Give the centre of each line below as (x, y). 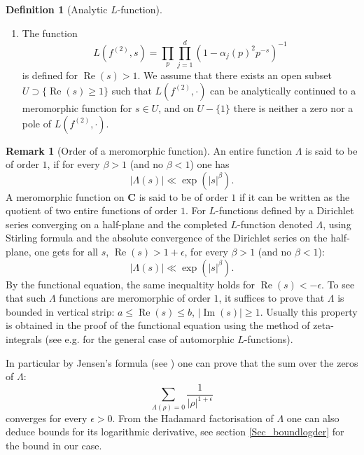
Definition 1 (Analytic (57, 9)
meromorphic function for (77, 107)
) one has (210, 164)
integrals (24, 339)
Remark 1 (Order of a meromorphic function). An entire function (149, 150)
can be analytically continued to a (283, 90)
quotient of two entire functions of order (92, 210)
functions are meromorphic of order (135, 298)
